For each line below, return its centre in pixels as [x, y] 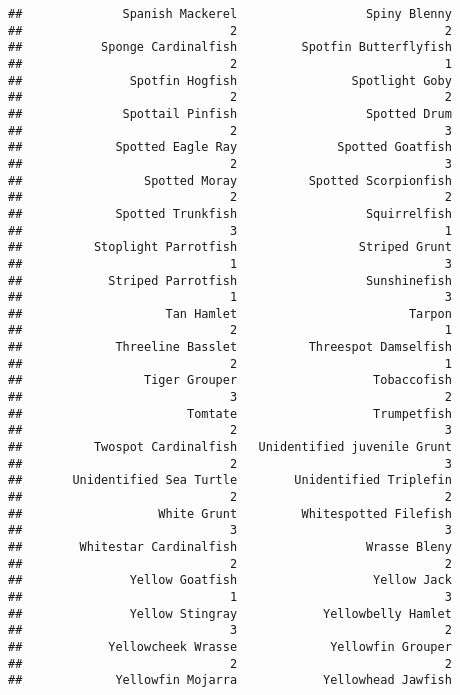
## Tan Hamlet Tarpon [230, 313]
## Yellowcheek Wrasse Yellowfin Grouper [230, 646]
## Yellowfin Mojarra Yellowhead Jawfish [230, 680]
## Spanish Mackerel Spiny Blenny [230, 14]
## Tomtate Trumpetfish [230, 413]
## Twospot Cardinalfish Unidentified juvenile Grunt [230, 447]
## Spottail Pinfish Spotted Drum [230, 113]
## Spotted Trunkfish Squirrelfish [230, 213]
